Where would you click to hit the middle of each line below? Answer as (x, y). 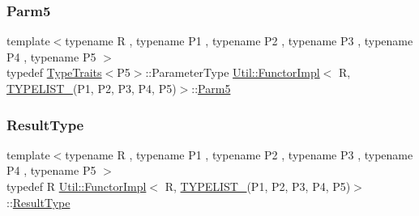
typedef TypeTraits (54, 72)
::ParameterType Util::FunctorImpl (233, 72)
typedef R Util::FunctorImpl (77, 186)
